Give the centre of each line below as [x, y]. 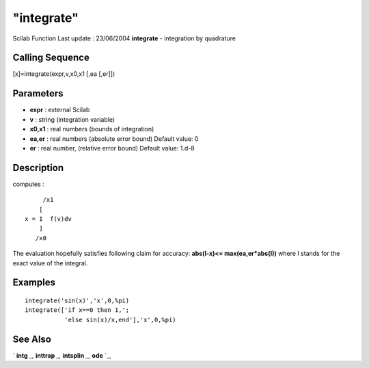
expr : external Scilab [60, 110]
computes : [28, 184]
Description [38, 168]
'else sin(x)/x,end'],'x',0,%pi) [120, 319]
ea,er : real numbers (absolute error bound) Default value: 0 [114, 139]
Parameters [38, 93]
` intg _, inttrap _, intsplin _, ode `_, [62, 355]
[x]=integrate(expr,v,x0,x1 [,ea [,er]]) [64, 74]
